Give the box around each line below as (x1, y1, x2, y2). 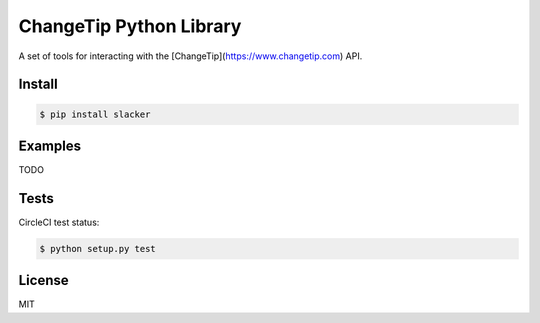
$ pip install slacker (39, 108, 151, 120)
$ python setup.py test (39, 243, 157, 254)
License (18, 272, 69, 289)
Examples (18, 137, 82, 154)
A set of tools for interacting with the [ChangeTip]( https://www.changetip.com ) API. (18, 50, 363, 62)
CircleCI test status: (18, 216, 100, 228)
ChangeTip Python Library (18, 15, 242, 37)
